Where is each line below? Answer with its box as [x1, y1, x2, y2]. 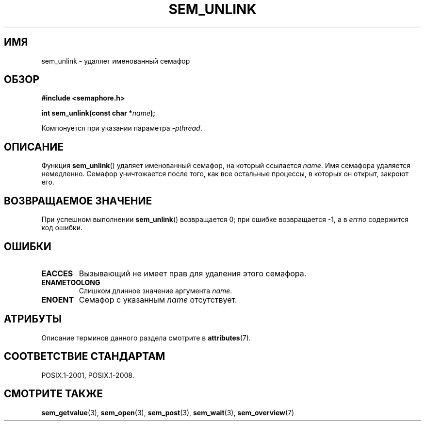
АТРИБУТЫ [4, 313, 62, 325]
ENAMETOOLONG [41, 278, 100, 287]
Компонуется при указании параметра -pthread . [41, 124, 202, 133]
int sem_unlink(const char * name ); [41, 109, 156, 118]
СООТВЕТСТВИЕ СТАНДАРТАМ [4, 350, 165, 363]
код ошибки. [41, 223, 82, 232]
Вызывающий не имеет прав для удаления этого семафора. [79, 268, 307, 278]
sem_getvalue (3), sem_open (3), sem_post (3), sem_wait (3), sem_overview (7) [41, 408, 294, 417]
